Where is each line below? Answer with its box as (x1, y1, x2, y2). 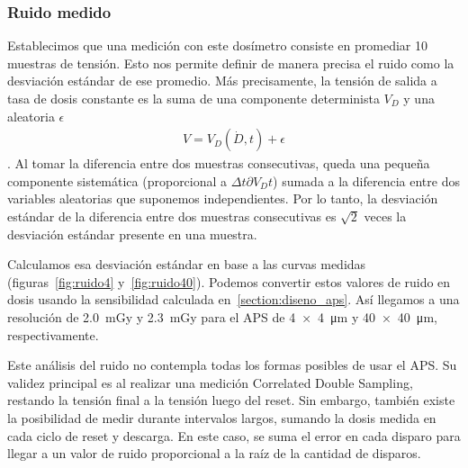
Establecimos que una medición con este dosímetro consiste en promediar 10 (7, 36, 427, 55)
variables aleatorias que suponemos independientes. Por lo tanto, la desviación (7, 189, 438, 208)
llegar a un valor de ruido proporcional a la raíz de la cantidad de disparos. (7, 444, 421, 463)
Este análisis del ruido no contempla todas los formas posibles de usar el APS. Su (7, 355, 457, 374)
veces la (364, 207, 407, 225)
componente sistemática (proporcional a (7, 171, 228, 190)
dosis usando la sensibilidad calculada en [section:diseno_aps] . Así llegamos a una (7, 290, 460, 309)
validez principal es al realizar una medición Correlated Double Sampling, (7, 373, 413, 391)
